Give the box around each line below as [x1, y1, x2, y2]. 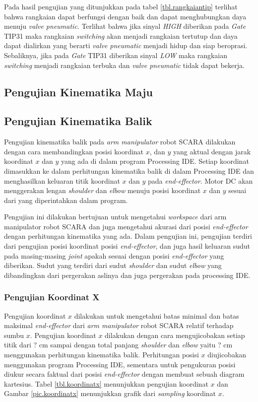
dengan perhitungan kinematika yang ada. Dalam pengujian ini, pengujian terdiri [4, 231, 252, 241]
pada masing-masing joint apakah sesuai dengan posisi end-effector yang [4, 250, 224, 261]
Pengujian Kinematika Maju [4, 84, 153, 99]
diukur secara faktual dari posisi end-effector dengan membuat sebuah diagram [4, 369, 245, 379]
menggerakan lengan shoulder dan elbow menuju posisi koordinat [4, 185, 201, 196]
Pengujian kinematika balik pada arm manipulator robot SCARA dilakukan [4, 136, 236, 147]
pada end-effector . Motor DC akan [148, 175, 253, 186]
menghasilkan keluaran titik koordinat [4, 175, 120, 186]
